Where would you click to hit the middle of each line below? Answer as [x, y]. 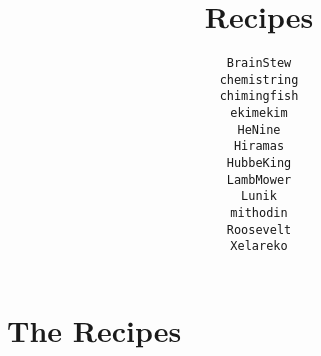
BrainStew [259, 63]
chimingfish [259, 96]
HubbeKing [259, 163]
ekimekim [259, 113]
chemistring [259, 79]
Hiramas [259, 146]
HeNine [259, 129]
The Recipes [94, 330]
